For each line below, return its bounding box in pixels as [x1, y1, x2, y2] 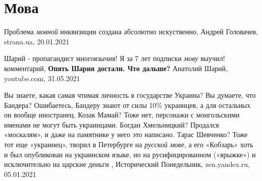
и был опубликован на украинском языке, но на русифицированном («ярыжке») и [4, 149, 256, 159]
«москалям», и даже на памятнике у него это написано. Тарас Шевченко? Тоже [4, 129, 248, 140]
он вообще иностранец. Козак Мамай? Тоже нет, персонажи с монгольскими [4, 109, 240, 120]
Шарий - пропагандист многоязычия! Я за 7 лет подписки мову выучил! [4, 53, 225, 64]
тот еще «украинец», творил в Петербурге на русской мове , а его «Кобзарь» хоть [4, 139, 253, 150]
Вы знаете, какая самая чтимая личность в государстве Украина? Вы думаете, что [4, 90, 256, 100]
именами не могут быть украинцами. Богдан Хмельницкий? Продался [4, 119, 219, 130]
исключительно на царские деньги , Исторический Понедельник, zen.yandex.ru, [4, 159, 250, 169]
